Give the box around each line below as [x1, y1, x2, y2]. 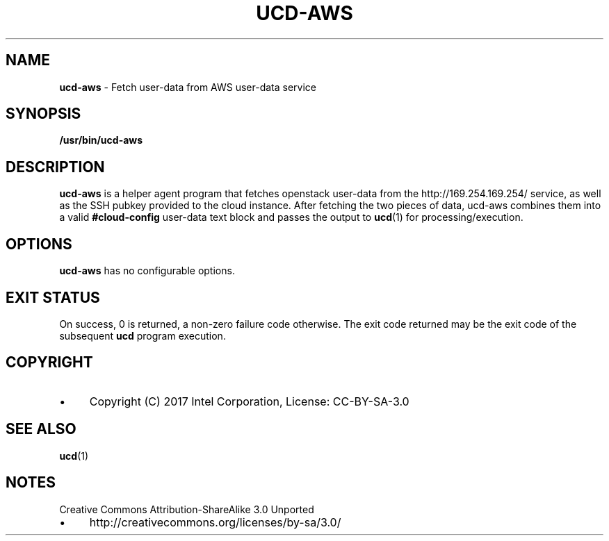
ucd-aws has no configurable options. [59, 265, 235, 277]
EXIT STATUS [6, 288, 100, 306]
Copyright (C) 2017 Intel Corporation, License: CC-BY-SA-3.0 [89, 394, 409, 408]
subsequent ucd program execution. [59, 329, 226, 342]
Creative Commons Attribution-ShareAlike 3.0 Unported [59, 503, 314, 515]
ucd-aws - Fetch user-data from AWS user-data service [59, 81, 317, 93]
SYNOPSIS [6, 105, 81, 123]
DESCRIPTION [6, 158, 105, 176]
